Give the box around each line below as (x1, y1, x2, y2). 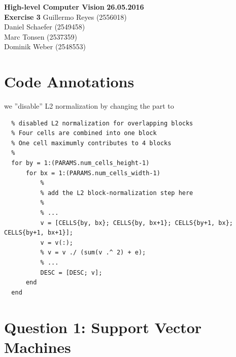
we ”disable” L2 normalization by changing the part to (4, 101, 174, 111)
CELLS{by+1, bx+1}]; (4, 229, 74, 237)
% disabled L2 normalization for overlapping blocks (11, 119, 193, 127)
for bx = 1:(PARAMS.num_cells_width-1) (25, 169, 160, 177)
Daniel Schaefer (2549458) (4, 21, 85, 32)
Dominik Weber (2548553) (4, 41, 86, 52)
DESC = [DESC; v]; (40, 269, 103, 276)
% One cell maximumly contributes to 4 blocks (11, 139, 172, 147)
